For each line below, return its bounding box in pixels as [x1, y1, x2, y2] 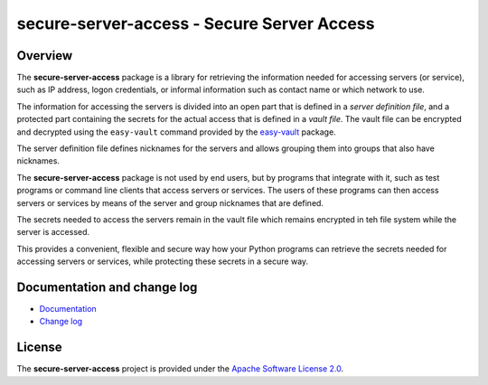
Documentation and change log [16, 279, 198, 295]
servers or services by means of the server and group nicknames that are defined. [16, 197, 324, 208]
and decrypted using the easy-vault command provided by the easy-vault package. [16, 127, 336, 137]
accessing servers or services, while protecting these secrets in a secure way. [16, 256, 309, 267]
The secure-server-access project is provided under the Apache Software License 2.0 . [16, 363, 344, 374]
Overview [16, 48, 73, 63]
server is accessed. [16, 227, 90, 238]
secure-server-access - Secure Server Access [16, 14, 375, 33]
